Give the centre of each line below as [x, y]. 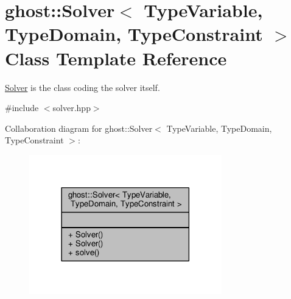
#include [22, 108]
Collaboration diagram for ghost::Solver [79, 128]
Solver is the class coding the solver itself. [82, 87]
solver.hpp [72, 108]
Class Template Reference [116, 58]
